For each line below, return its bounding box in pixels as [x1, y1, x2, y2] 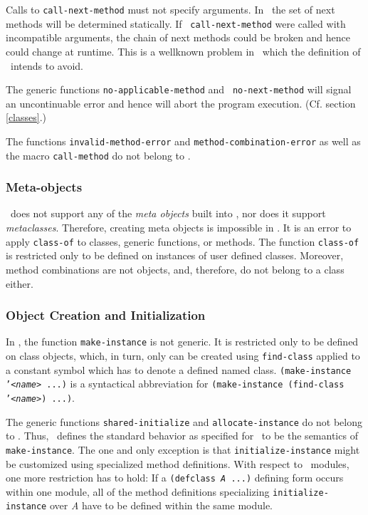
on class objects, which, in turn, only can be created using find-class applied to [6, 348, 360, 363]
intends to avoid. [10, 58, 83, 73]
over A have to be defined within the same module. [49, 498, 273, 513]
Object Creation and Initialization [6, 306, 206, 324]
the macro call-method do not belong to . [6, 147, 191, 162]
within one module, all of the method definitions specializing [6, 484, 270, 499]
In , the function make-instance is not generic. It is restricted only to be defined [6, 334, 359, 349]
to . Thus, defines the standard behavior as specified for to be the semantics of [6, 428, 358, 443]
